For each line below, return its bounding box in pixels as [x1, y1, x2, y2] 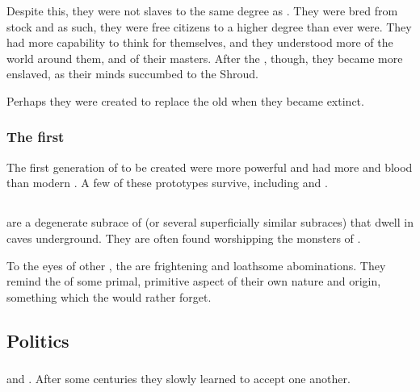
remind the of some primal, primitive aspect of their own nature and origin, [6, 273, 381, 290]
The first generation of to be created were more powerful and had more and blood [6, 158, 413, 175]
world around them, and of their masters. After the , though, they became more [6, 49, 403, 66]
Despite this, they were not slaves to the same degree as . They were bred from [6, 2, 398, 19]
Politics [6, 327, 69, 352]
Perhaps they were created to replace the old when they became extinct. [6, 92, 364, 109]
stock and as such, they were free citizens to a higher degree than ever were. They [6, 18, 412, 35]
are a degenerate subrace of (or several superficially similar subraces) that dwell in [6, 214, 414, 231]
